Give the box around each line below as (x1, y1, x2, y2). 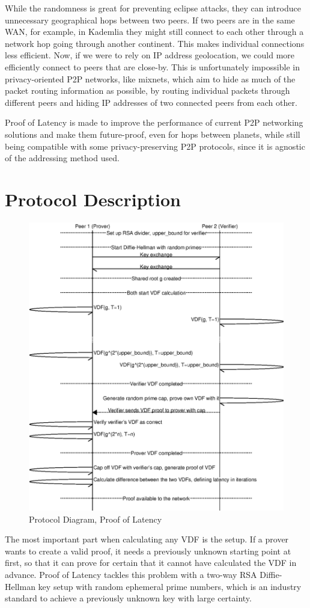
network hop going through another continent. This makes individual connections (5, 37, 305, 49)
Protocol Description (5, 186, 181, 211)
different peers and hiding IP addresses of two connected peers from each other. (5, 96, 297, 108)
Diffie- (260, 568, 282, 581)
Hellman (5, 580, 35, 592)
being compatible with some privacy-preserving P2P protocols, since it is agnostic (5, 140, 305, 152)
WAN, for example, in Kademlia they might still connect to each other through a (5, 25, 304, 38)
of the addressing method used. (5, 152, 120, 164)
